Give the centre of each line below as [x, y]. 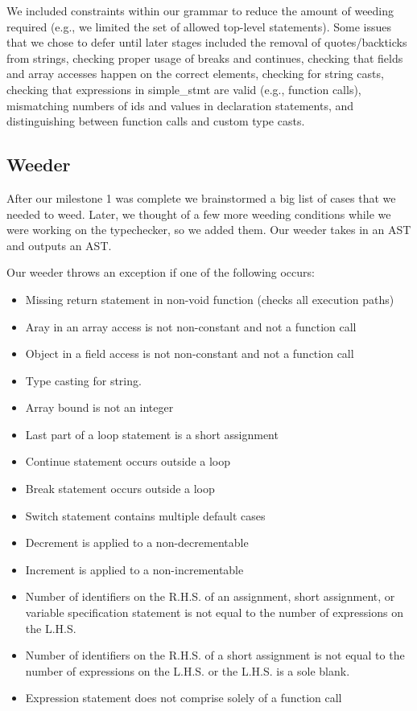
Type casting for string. [83, 380]
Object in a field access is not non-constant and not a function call [190, 353]
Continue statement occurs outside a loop [128, 461]
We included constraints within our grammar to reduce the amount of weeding [200, 10]
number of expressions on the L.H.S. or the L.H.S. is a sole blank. [188, 670]
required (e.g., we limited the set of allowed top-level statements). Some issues [199, 26]
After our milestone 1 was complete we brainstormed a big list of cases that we [201, 197]
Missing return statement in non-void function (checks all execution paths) [210, 299]
